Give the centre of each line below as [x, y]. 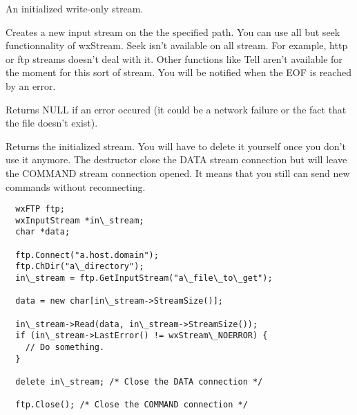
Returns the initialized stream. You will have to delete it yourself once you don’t [176, 146]
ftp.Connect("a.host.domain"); [87, 255]
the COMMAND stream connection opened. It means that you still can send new [178, 173]
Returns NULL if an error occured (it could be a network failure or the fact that [176, 109]
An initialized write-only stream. [75, 8]
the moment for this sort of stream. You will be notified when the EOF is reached [178, 72]
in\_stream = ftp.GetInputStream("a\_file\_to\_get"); [144, 278]
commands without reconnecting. [76, 186]
